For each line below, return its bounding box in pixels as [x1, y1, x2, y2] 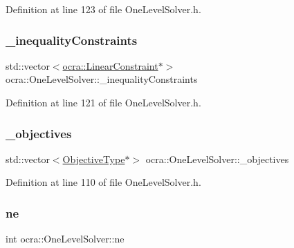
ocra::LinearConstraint [62, 58, 158, 73]
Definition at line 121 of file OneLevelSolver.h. [6, 95, 201, 109]
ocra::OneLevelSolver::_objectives [145, 151, 289, 166]
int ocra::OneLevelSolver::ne [6, 231, 125, 246]
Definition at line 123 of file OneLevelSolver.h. [6, 2, 201, 16]
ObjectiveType [62, 151, 125, 166]
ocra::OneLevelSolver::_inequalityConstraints [6, 72, 198, 86]
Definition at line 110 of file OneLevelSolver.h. [6, 175, 201, 189]
